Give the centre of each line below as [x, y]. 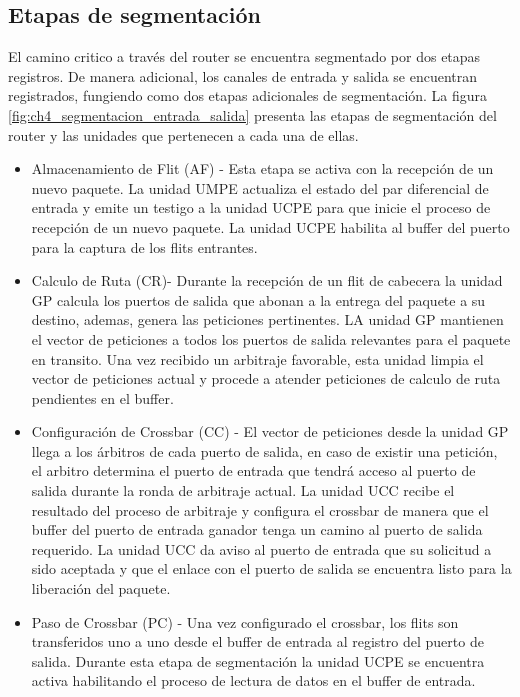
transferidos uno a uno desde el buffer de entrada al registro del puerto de [257, 641]
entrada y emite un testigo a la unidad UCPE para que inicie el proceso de [261, 207]
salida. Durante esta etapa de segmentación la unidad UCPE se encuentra [258, 660]
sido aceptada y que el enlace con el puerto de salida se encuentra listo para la [271, 568]
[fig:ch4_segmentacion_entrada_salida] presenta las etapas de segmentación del [252, 114]
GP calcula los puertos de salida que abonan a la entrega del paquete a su [258, 299]
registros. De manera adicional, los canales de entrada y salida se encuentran [243, 75]
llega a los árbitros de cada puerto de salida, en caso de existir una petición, [264, 450]
